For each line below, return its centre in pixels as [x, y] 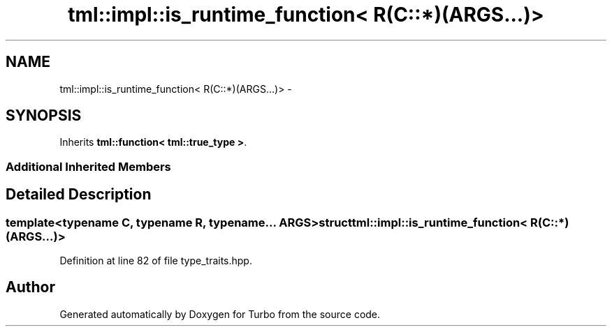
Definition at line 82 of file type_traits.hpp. [156, 261]
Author [30, 287]
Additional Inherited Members [88, 166]
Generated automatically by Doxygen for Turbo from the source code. [220, 314]
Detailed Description [79, 195]
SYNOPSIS [44, 116]
